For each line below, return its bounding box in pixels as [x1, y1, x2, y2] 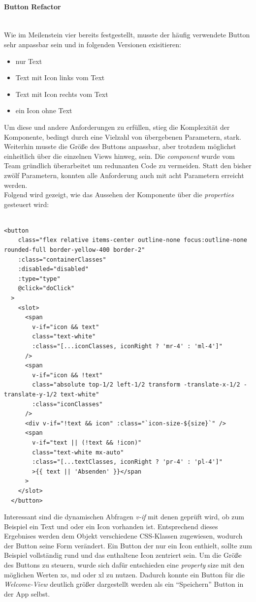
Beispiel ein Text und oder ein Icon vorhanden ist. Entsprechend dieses [4, 521, 218, 531]
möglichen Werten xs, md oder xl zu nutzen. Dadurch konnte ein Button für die [4, 569, 245, 579]
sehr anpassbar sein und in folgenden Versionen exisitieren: [4, 39, 181, 49]
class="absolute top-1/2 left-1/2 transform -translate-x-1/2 [32, 381, 240, 389]
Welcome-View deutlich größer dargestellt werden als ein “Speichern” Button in [4, 579, 244, 589]
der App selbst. [4, 588, 50, 599]
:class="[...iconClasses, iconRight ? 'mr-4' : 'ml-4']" [32, 343, 223, 350]
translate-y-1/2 [4, 391, 57, 398]
